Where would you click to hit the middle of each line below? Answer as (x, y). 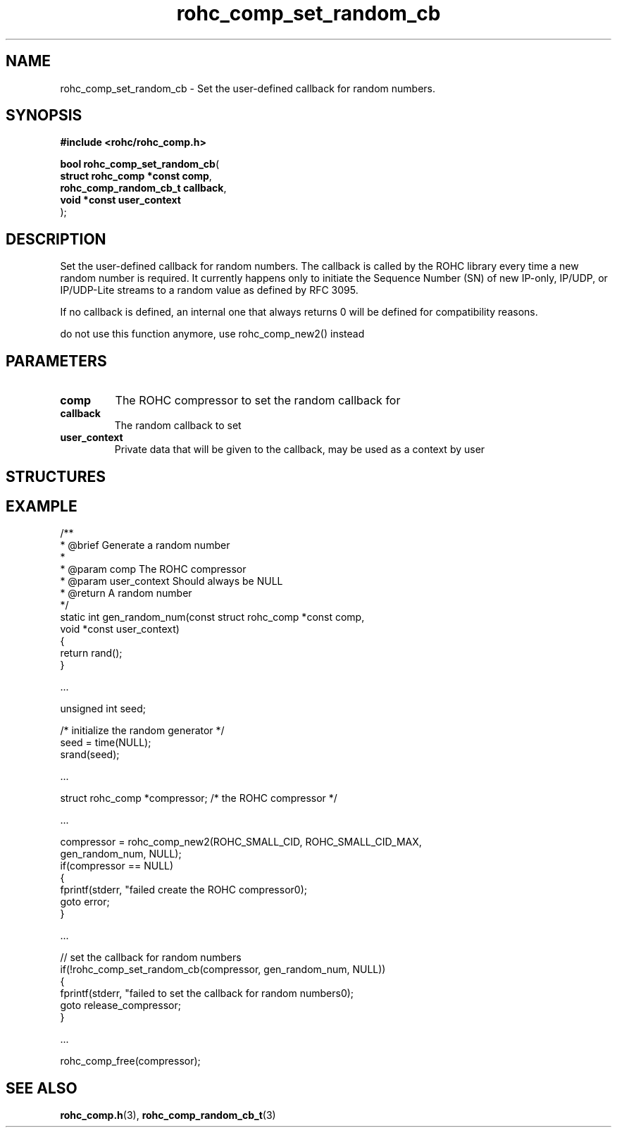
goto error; (85, 902)
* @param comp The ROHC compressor (153, 569)
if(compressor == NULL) (117, 866)
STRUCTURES (56, 476)
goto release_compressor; (120, 1005)
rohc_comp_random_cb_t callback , (143, 188)
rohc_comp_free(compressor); (130, 1061)
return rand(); (91, 653)
